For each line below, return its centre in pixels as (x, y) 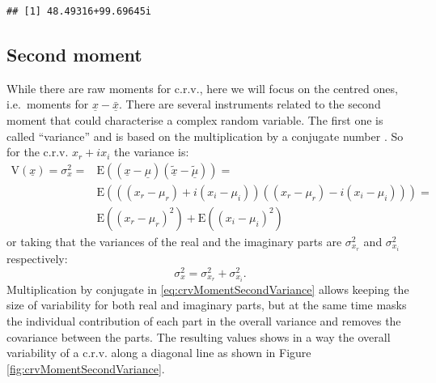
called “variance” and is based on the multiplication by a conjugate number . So (205, 136)
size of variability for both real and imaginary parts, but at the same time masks (207, 305)
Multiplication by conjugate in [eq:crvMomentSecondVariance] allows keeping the (208, 289)
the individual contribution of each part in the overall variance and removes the (204, 320)
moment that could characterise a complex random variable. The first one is (195, 119)
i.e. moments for (48, 104)
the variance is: (152, 152)
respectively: (37, 258)
